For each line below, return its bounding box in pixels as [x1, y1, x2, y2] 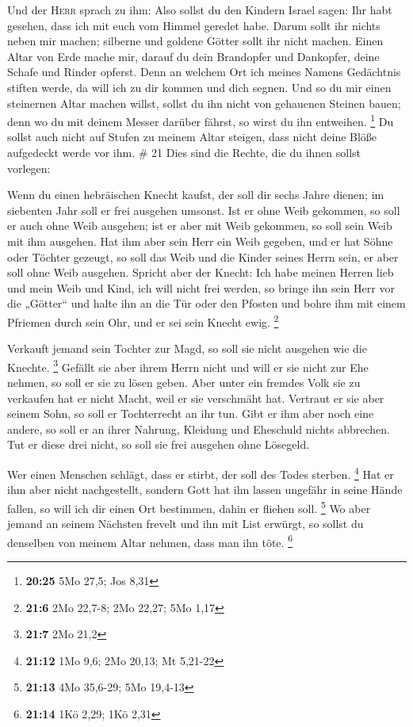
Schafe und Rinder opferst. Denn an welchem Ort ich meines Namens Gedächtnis [7, 63, 401, 80]
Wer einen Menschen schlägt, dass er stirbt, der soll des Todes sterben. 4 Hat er [7, 464, 394, 482]
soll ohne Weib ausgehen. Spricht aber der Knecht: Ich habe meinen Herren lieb [7, 264, 394, 281]
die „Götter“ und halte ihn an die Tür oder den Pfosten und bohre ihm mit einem [7, 295, 406, 312]
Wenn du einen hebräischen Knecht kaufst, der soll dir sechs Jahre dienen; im [7, 186, 384, 203]
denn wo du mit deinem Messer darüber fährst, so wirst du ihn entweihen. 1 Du [7, 111, 394, 129]
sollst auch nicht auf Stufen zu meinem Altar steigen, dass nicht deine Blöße [7, 128, 377, 145]
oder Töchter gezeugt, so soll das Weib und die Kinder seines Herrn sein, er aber [7, 248, 399, 265]
